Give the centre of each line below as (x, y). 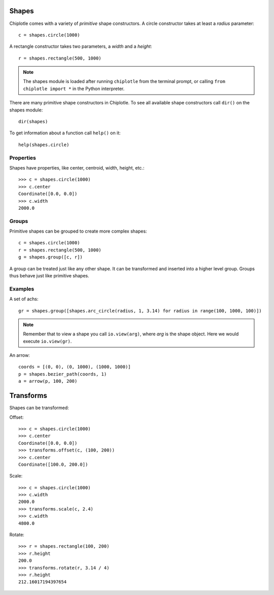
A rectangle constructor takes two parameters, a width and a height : (81, 46)
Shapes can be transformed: (39, 408)
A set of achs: (24, 299)
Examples (22, 289)
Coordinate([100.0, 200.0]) (53, 464)
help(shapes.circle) (44, 145)
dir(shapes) (33, 122)
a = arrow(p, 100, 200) (48, 381)
